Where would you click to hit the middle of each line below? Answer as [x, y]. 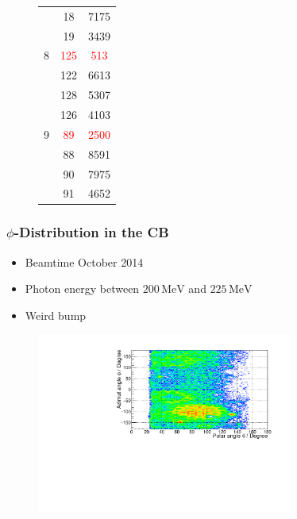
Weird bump [56, 315]
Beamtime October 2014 [84, 261]
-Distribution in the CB [91, 232]
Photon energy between [82, 288]
